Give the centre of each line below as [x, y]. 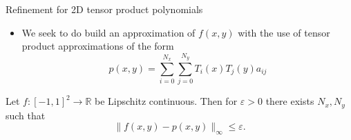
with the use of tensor [284, 32]
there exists [290, 101]
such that [26, 115]
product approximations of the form [98, 46]
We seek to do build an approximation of [108, 32]
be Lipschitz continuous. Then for [166, 101]
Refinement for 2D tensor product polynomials [104, 9]
